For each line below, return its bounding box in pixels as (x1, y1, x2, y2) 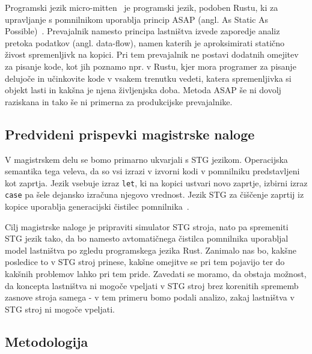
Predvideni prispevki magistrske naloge (5, 124, 255, 143)
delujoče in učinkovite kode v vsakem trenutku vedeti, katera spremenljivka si (5, 72, 292, 84)
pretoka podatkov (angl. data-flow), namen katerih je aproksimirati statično (5, 36, 285, 49)
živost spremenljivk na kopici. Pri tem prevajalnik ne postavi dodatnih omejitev (5, 48, 299, 61)
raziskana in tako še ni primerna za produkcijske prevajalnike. (5, 95, 233, 108)
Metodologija (5, 332, 88, 350)
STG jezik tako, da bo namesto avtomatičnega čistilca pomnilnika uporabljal (5, 232, 289, 245)
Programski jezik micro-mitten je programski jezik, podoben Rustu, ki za (5, 1, 278, 13)
